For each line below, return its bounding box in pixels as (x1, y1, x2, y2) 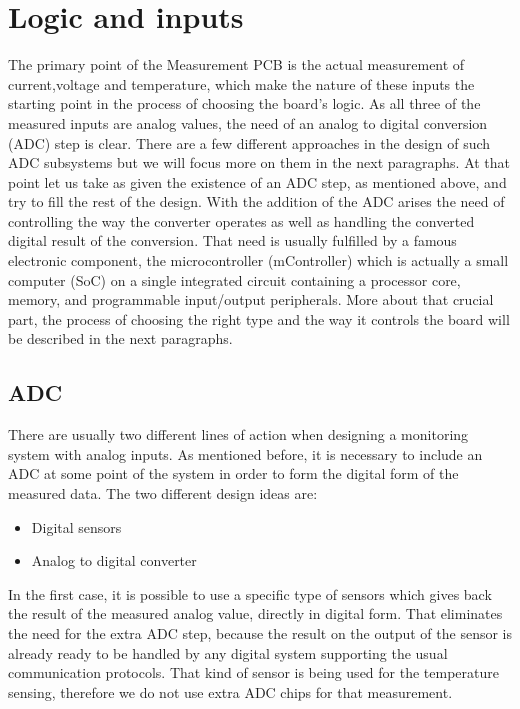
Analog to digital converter (31, 550, 197, 571)
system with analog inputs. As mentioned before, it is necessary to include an (8, 443, 483, 464)
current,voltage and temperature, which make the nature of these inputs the (8, 73, 475, 94)
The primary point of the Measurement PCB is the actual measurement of (8, 54, 465, 75)
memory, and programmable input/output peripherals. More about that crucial (8, 289, 494, 310)
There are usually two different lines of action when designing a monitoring (8, 424, 469, 445)
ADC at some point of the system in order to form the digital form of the (8, 463, 459, 484)
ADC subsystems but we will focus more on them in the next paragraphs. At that (8, 152, 511, 173)
